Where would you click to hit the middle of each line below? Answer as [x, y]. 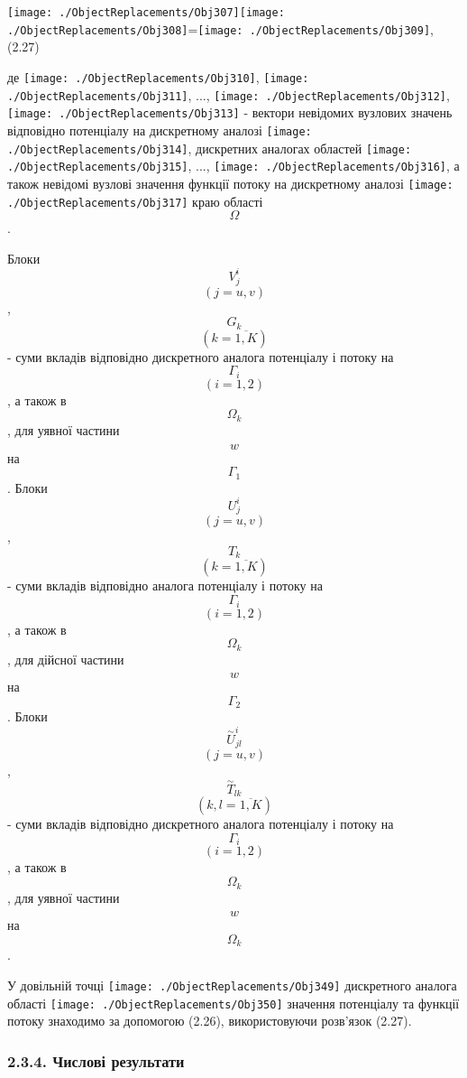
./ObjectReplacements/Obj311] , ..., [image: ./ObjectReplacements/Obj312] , [229, 94]
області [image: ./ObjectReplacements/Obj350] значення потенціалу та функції [233, 1003]
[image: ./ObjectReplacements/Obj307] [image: [146, 13]
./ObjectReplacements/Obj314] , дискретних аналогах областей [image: [210, 148]
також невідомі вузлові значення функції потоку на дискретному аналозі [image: [230, 183]
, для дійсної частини [66, 659]
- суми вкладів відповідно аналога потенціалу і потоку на [165, 585]
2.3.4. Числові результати [96, 1060]
